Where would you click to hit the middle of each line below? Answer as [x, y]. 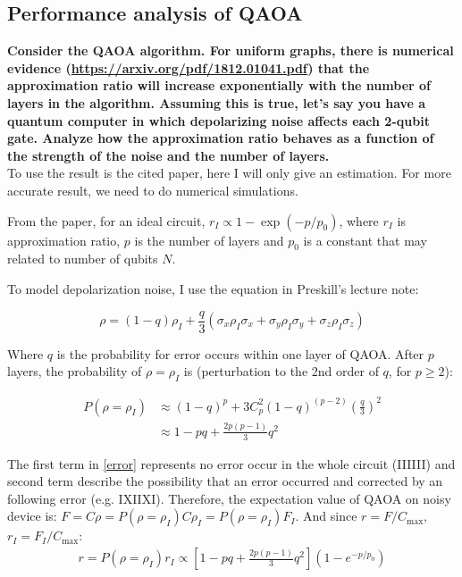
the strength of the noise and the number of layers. [168, 155]
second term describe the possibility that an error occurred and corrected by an [225, 481]
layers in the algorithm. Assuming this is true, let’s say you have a [217, 102]
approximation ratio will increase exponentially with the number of [219, 85]
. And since [326, 516]
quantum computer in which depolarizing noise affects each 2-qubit [218, 120]
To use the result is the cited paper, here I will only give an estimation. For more [229, 173]
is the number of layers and [209, 240]
